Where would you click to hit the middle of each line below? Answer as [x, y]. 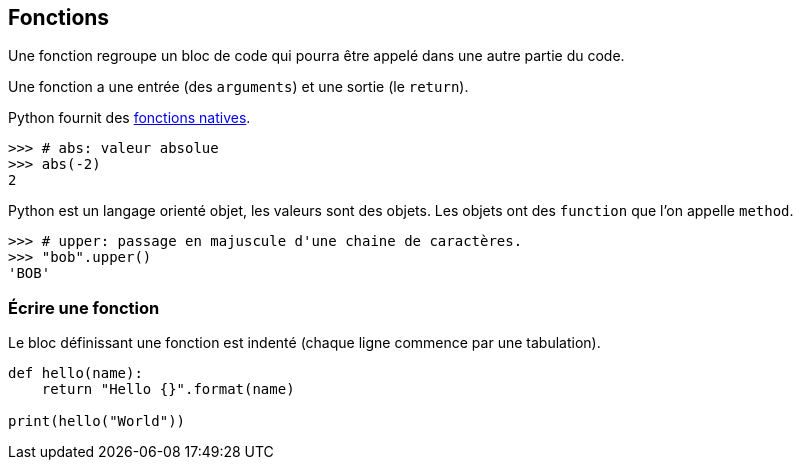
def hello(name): [75, 373]
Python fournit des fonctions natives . [129, 118]
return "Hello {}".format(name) [168, 389]
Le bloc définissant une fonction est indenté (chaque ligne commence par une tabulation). [304, 343]
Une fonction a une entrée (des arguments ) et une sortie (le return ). [238, 87]
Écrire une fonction [84, 307]
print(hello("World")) [97, 421]
